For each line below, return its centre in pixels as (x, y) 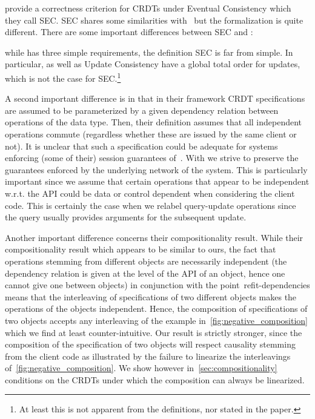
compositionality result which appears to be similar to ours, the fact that (141, 249)
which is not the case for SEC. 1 (63, 77)
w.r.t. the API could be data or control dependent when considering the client (150, 193)
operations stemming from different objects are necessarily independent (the (146, 261)
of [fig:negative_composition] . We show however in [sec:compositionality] (141, 368)
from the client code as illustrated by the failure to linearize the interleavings (148, 356)
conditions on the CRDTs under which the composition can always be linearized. (155, 379)
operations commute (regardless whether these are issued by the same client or (151, 134)
